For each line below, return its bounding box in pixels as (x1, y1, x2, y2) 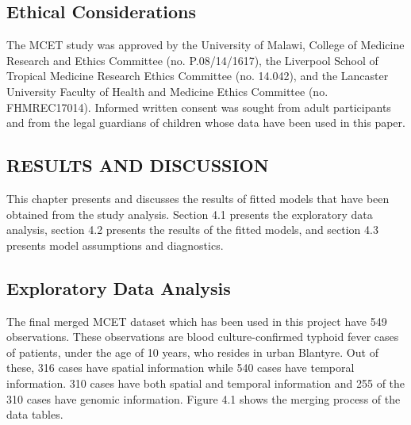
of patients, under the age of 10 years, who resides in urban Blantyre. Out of (6, 343, 378, 360)
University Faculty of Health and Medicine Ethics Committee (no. (6, 82, 328, 99)
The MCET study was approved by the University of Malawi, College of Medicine (6, 36, 405, 53)
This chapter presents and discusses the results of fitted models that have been (6, 190, 390, 206)
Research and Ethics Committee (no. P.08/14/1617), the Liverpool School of (6, 52, 378, 68)
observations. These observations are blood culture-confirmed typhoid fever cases (6, 328, 399, 345)
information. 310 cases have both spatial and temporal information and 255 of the (6, 374, 405, 391)
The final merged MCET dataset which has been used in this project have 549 (6, 312, 387, 329)
